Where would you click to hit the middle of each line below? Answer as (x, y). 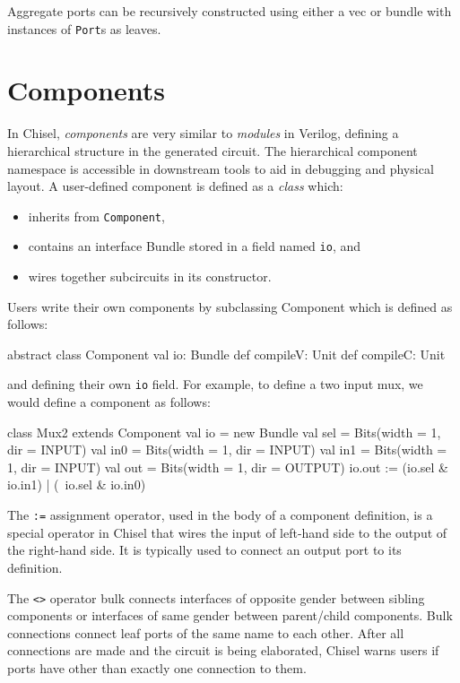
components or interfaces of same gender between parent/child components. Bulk (230, 615)
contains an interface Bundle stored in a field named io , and (195, 246)
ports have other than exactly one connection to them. (157, 667)
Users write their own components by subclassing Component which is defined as (230, 306)
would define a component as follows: (109, 402)
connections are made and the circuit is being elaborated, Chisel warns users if (223, 650)
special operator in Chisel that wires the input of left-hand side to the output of (227, 532)
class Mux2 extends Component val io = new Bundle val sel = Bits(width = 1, (224, 432)
